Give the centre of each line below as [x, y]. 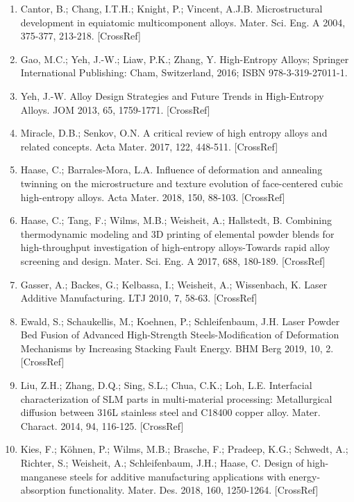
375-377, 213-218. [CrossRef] [81, 36]
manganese [43, 476]
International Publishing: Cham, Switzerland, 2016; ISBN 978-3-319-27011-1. [184, 72]
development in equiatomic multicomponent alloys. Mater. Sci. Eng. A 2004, [183, 22]
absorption [43, 490]
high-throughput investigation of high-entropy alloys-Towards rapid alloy [175, 247]
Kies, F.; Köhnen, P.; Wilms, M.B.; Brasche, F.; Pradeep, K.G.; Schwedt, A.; [184, 449]
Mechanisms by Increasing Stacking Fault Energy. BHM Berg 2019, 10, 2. [177, 348]
